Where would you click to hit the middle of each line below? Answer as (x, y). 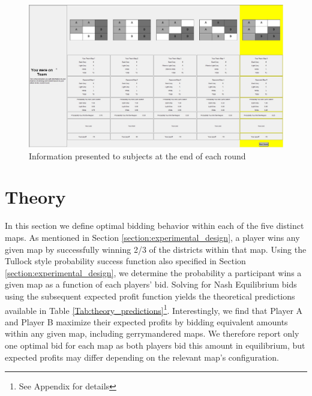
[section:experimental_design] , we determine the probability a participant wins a (153, 272)
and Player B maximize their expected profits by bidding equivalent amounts (146, 321)
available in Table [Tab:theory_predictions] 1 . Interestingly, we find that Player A (154, 309)
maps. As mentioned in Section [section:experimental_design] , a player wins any (152, 237)
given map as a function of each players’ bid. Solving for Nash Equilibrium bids (151, 284)
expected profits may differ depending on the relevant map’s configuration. (142, 357)
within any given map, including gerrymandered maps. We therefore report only (152, 333)
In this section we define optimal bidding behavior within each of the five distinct (154, 226)
